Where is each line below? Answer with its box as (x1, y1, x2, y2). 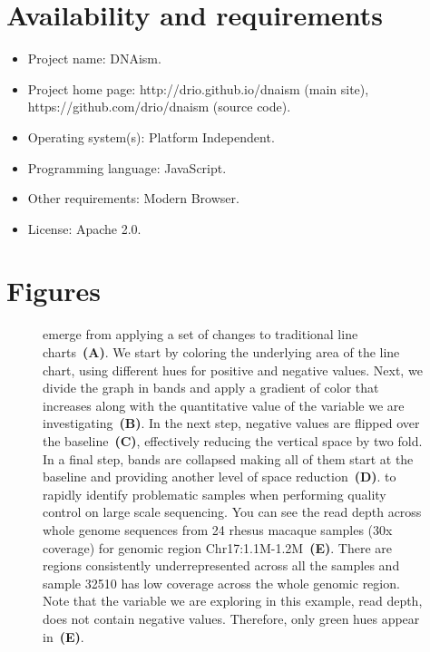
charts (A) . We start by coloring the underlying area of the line (43, 343, 400, 361)
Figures (6, 272, 101, 309)
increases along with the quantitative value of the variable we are (43, 395, 405, 414)
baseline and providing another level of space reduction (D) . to (43, 467, 396, 486)
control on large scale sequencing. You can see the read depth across (43, 502, 422, 521)
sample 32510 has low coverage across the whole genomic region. (43, 573, 400, 592)
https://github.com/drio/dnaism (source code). (27, 97, 291, 116)
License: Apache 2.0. (27, 219, 142, 238)
